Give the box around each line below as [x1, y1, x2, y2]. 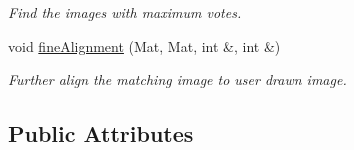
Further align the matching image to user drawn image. [8, 69, 347, 90]
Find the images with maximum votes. [8, 2, 242, 22]
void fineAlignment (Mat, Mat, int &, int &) [8, 35, 281, 56]
